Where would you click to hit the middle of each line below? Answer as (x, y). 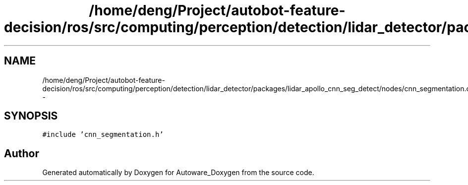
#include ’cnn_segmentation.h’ (103, 135)
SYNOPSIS (31, 116)
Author (22, 153)
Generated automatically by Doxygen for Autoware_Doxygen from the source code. (178, 173)
